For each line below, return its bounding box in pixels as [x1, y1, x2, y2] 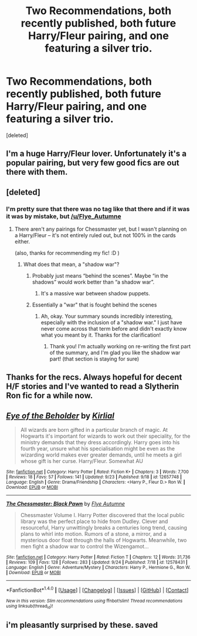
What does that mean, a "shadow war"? [23, 261, 120, 268]
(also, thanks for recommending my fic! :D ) [14, 249, 120, 257]
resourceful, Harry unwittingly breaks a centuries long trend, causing [20, 524, 188, 531]
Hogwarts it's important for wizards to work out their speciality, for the [20, 432, 191, 439]
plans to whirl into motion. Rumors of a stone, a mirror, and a [20, 531, 167, 538]
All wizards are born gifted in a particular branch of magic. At [20, 427, 168, 434]
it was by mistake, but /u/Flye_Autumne [6, 212, 121, 220]
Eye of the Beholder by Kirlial [6, 411, 114, 421]
